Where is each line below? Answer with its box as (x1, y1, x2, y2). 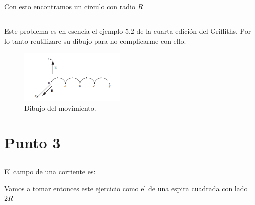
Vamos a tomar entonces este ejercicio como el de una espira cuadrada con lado (4, 183, 248, 193)
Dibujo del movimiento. (24, 102, 96, 113)
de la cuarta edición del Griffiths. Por (136, 25, 251, 36)
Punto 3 (4, 132, 61, 152)
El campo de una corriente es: (4, 166, 96, 177)
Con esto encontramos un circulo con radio (4, 1, 135, 11)
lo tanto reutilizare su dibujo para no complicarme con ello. (4, 35, 186, 46)
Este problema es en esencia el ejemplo (4, 25, 123, 36)
